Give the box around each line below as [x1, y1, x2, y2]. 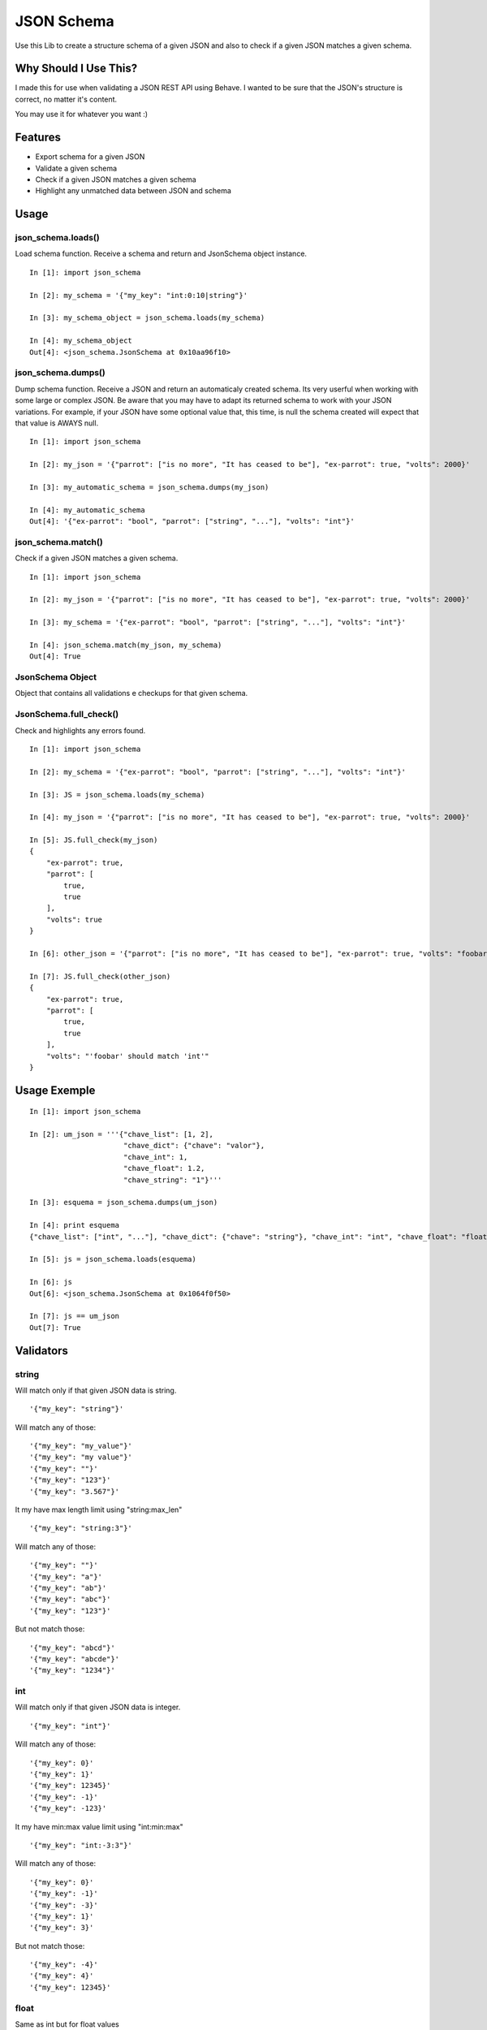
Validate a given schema [35, 163, 118, 173]
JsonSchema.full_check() [15, 709, 119, 720]
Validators [15, 1344, 69, 1358]
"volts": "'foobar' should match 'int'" [45, 1052, 210, 1060]
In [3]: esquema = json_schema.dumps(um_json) [29, 1198, 218, 1207]
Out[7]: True [29, 1323, 81, 1332]
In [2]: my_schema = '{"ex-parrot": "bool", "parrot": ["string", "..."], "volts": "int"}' [29, 767, 406, 776]
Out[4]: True [29, 652, 81, 661]
